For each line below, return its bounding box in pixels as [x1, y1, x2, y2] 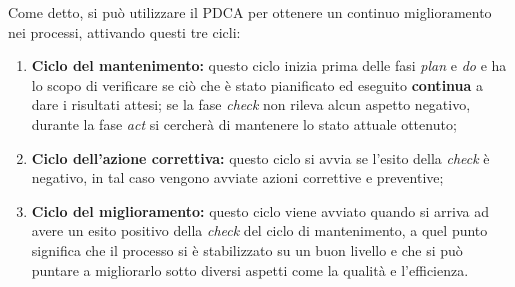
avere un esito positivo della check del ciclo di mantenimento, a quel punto [31, 220, 488, 241]
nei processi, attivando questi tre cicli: [8, 21, 241, 42]
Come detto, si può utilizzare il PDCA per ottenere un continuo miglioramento [8, 2, 492, 22]
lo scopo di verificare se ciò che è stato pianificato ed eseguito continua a [31, 74, 484, 95]
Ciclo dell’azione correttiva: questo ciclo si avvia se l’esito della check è [31, 147, 490, 168]
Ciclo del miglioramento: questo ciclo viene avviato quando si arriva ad [31, 200, 490, 221]
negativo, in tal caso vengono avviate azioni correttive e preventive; [31, 167, 444, 188]
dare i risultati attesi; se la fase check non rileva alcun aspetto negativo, [31, 94, 471, 115]
